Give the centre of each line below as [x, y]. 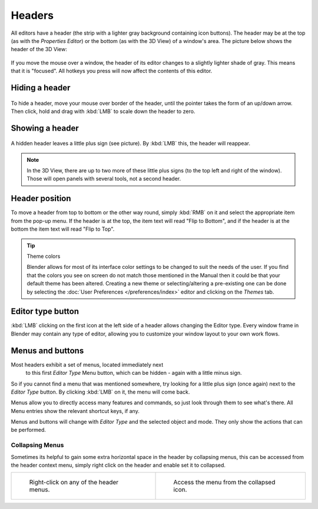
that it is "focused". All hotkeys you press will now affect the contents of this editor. [112, 71]
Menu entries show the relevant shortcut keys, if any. [75, 411]
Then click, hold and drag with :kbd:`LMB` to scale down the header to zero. [103, 111]
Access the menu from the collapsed [224, 483]
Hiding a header [41, 87]
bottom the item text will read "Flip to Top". [63, 229]
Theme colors [44, 256]
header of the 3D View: [39, 49]
